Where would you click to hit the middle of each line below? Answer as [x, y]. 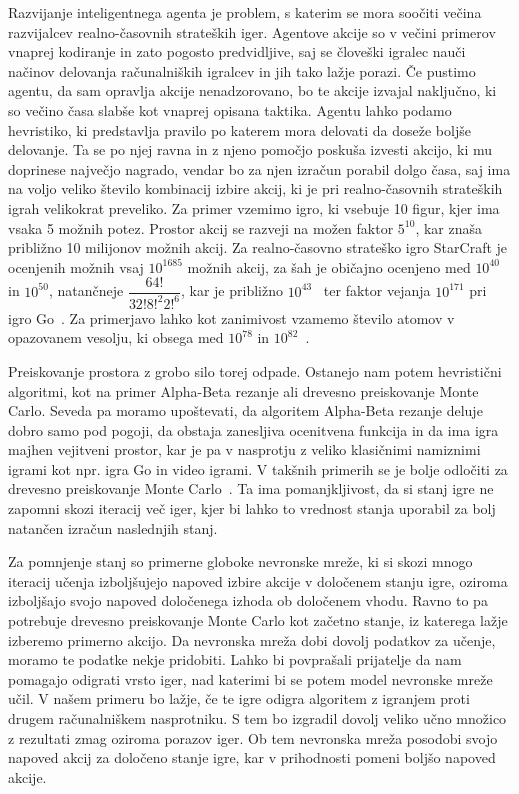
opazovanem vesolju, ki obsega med [116, 337]
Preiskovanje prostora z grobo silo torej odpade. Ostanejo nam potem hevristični [255, 370]
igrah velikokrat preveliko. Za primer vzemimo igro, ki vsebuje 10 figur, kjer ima [254, 207]
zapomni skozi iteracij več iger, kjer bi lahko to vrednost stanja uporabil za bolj [252, 508]
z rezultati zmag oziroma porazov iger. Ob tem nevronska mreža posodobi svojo [253, 737]
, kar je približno [231, 290]
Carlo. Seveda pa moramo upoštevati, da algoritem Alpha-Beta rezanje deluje [245, 410]
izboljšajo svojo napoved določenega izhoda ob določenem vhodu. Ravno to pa [248, 600]
